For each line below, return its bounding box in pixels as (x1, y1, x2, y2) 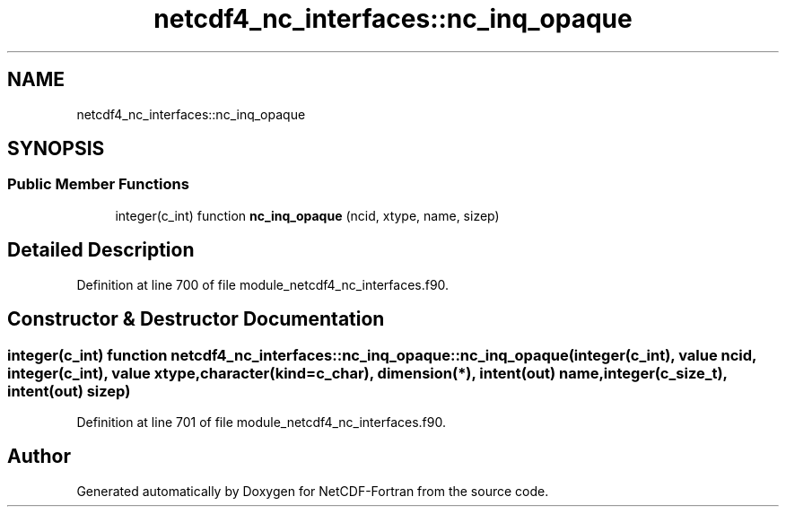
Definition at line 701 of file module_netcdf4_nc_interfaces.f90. (76, 414, 446, 430)
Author (7, 445, 71, 468)
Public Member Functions (7, 175, 189, 194)
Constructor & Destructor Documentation (7, 308, 385, 331)
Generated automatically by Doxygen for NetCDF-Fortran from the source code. (76, 483, 549, 499)
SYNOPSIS (7, 137, 105, 161)
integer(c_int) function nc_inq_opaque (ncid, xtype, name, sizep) (115, 207, 500, 223)
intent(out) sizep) (7, 381, 131, 400)
